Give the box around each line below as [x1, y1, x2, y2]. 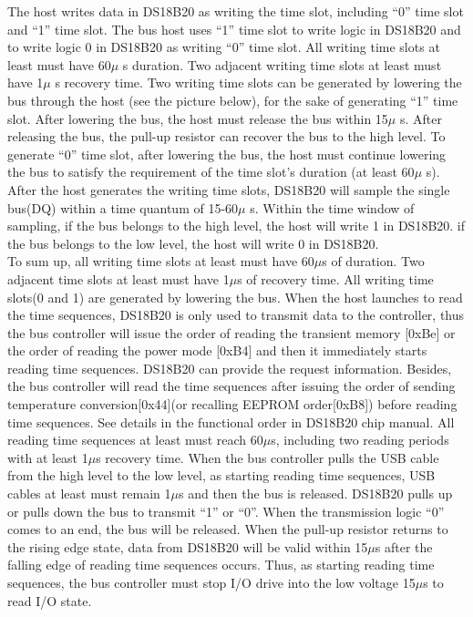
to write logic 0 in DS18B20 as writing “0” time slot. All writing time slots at [7, 37, 440, 57]
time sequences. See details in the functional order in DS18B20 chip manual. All [7, 412, 455, 431]
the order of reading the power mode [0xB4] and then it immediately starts [7, 341, 427, 360]
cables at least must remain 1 [7, 484, 171, 503]
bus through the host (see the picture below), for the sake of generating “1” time [7, 90, 458, 109]
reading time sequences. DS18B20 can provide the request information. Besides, [7, 358, 452, 377]
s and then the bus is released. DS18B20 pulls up [178, 484, 453, 503]
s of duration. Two [322, 252, 425, 271]
